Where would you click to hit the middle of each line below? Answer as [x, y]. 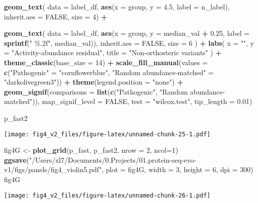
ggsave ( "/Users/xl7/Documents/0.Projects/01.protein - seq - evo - [100, 159]
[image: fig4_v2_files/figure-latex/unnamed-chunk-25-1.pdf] [107, 134]
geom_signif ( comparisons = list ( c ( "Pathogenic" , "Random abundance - [115, 91]
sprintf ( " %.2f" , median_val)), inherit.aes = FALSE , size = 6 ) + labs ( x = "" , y [129, 43]
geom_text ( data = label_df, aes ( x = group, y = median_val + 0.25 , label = [127, 33]
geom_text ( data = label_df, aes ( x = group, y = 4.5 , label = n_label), [117, 6]
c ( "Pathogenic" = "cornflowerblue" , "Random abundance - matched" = [109, 72]
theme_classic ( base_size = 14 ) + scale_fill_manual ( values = [106, 62]
